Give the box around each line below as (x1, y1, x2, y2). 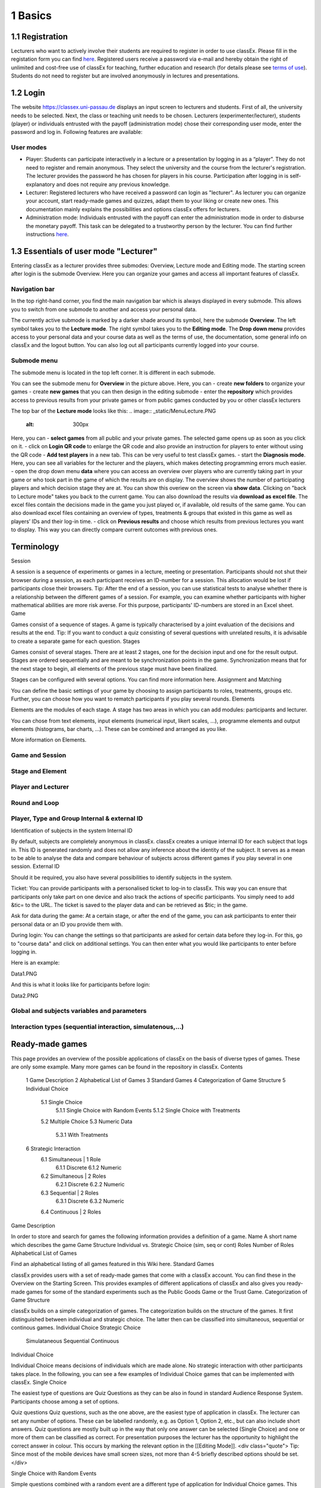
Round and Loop (11, 798, 59, 806)
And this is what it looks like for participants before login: (11, 981, 150, 988)
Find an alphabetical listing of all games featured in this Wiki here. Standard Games (11, 1261, 215, 1268)
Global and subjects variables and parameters (11, 1006, 147, 1015)
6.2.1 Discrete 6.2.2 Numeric (55, 1181, 125, 1188)
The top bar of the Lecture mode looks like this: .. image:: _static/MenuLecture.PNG (11, 408, 216, 415)
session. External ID (11, 863, 60, 870)
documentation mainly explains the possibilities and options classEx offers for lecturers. (26, 205, 241, 212)
